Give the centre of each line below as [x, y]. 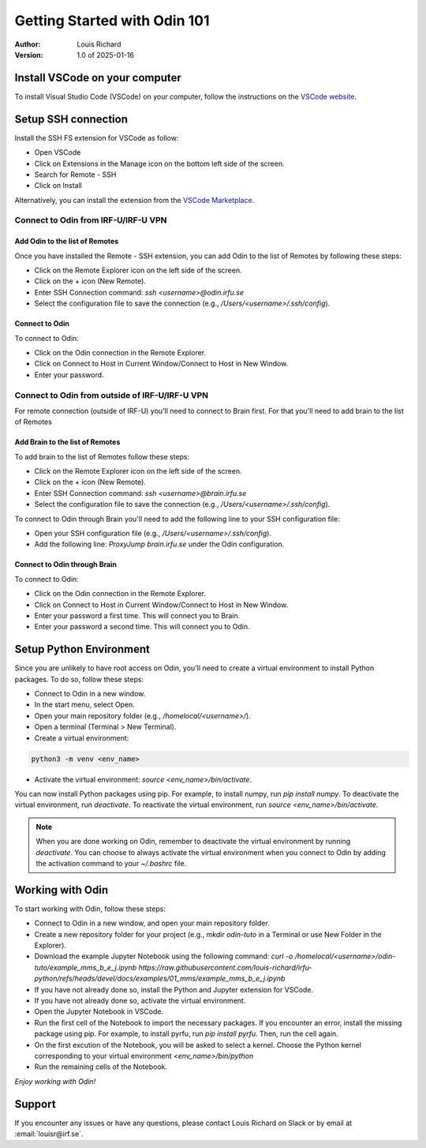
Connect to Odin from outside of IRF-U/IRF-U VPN [112, 395]
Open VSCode [58, 152]
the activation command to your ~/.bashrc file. [111, 863]
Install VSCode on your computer [98, 78]
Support [35, 1104]
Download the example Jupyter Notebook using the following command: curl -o [164, 956]
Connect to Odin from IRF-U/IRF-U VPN [91, 220]
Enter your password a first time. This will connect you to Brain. [137, 615]
